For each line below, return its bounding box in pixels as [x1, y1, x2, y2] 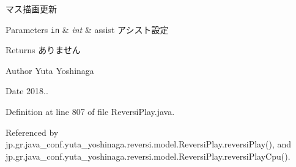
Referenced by [6, 125, 59, 138]
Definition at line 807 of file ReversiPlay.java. [6, 105, 175, 118]
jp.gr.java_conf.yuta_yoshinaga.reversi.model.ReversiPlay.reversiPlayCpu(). [6, 149, 290, 162]
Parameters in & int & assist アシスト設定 [6, 23, 169, 35]
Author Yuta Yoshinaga [6, 64, 94, 76]
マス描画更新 [6, 2, 57, 15]
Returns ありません [6, 43, 81, 56]
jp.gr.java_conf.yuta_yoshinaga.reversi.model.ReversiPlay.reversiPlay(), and [6, 138, 292, 150]
